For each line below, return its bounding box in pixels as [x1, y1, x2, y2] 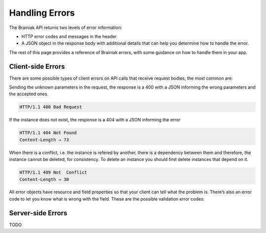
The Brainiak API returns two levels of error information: [9, 25, 123, 30]
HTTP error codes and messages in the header [21, 33, 117, 39]
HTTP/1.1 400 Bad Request [19, 104, 82, 110]
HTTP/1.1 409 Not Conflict [19, 170, 87, 175]
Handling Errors [9, 7, 75, 18]
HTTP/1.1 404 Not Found [19, 130, 77, 136]
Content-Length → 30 [19, 176, 69, 182]
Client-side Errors [9, 62, 65, 71]
